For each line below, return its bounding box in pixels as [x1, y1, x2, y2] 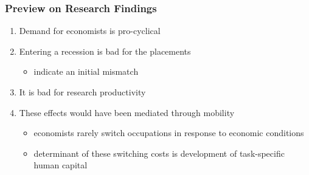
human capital [33, 159, 88, 171]
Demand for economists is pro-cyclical [19, 24, 161, 37]
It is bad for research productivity [19, 86, 146, 98]
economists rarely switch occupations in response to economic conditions [33, 126, 304, 139]
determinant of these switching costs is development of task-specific [33, 146, 285, 159]
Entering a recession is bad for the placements [19, 44, 191, 57]
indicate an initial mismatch [33, 65, 139, 78]
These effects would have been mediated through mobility [19, 106, 235, 118]
